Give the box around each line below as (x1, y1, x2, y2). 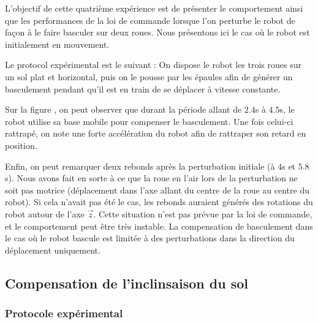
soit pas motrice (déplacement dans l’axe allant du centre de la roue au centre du (5, 183, 309, 196)
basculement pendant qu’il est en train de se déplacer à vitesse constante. (5, 82, 281, 95)
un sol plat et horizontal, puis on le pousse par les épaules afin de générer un (5, 70, 293, 83)
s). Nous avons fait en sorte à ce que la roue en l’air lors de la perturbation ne (5, 171, 298, 184)
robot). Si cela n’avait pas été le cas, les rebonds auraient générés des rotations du (5, 195, 313, 208)
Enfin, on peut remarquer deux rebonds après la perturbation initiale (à (5, 159, 275, 172)
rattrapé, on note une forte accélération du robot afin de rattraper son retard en (5, 127, 306, 140)
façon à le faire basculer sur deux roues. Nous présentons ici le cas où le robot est (5, 26, 310, 39)
